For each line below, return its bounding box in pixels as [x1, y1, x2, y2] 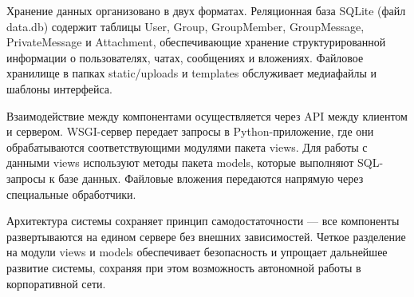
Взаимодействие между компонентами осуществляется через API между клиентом [6, 107, 408, 124]
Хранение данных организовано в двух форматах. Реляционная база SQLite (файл [6, 2, 406, 18]
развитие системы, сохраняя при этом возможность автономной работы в [6, 259, 361, 275]
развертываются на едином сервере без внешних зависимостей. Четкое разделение [6, 228, 406, 244]
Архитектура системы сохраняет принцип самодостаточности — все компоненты [6, 212, 400, 229]
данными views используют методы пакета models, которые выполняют [6, 154, 354, 171]
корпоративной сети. [6, 275, 106, 291]
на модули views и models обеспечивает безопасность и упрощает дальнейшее [6, 244, 388, 260]
